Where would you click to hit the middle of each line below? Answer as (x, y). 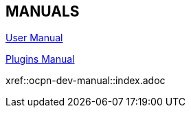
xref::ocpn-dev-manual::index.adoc (86, 81)
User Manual (34, 38)
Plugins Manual (40, 59)
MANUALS (43, 11)
